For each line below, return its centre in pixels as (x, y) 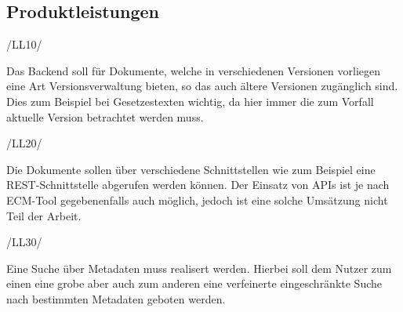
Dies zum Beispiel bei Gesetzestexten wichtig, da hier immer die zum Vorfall (190, 101)
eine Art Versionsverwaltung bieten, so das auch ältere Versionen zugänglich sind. (202, 86)
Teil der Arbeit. (44, 215)
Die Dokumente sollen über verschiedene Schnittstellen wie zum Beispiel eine (191, 169)
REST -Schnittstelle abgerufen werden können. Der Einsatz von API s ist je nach (198, 185)
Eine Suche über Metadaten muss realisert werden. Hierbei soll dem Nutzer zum (199, 268)
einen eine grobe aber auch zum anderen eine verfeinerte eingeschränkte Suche (194, 283)
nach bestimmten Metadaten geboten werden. (116, 298)
